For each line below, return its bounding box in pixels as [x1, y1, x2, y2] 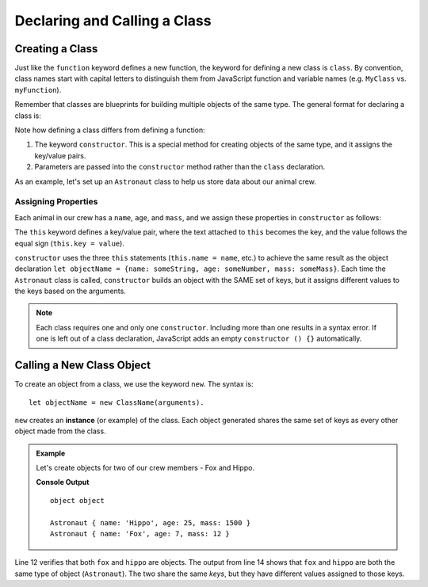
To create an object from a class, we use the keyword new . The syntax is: [14, 379, 254, 389]
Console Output [36, 478, 90, 487]
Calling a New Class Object [14, 359, 151, 372]
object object [50, 496, 105, 505]
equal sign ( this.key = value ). [14, 238, 124, 248]
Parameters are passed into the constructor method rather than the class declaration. [34, 162, 325, 172]
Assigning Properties [14, 196, 98, 208]
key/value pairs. [34, 151, 86, 160]
